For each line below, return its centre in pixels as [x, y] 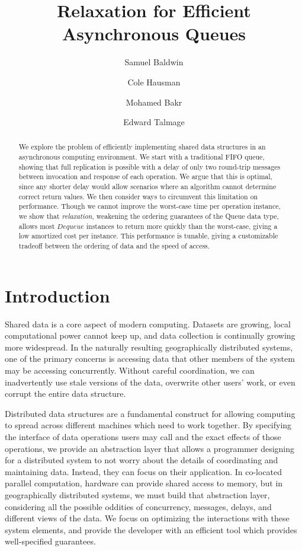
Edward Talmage [154, 122]
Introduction [57, 295]
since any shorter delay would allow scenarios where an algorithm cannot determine [147, 187]
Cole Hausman [154, 82]
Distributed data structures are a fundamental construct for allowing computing [150, 413]
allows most [37, 226]
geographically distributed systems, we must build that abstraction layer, [137, 494]
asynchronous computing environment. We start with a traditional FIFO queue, [142, 157]
